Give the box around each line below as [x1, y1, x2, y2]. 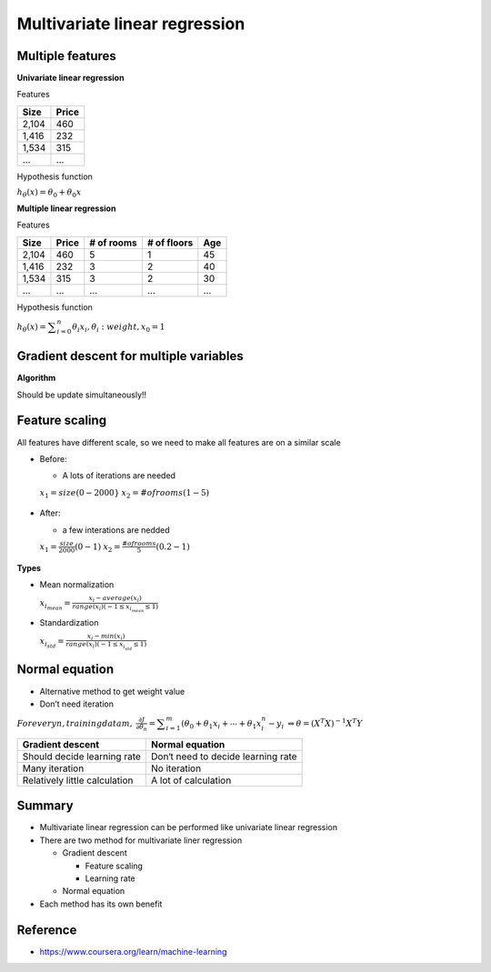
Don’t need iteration [39, 698, 114, 709]
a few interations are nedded [62, 524, 170, 536]
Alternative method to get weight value [39, 686, 185, 696]
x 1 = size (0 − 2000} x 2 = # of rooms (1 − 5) [39, 487, 210, 500]
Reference [16, 922, 77, 937]
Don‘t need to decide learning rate [151, 750, 297, 763]
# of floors [146, 236, 194, 249]
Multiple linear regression [16, 203, 116, 214]
